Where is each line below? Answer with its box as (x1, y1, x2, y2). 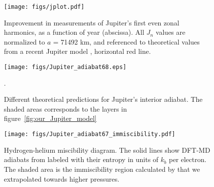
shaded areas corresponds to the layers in (4, 103, 127, 114)
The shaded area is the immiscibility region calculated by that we (4, 164, 200, 174)
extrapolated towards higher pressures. (4, 173, 120, 184)
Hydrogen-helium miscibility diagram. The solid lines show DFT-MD (4, 144, 211, 155)
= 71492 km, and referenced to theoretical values (53, 36, 200, 47)
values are (155, 27, 186, 37)
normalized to (4, 36, 45, 47)
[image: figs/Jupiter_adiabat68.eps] (4, 64, 127, 71)
